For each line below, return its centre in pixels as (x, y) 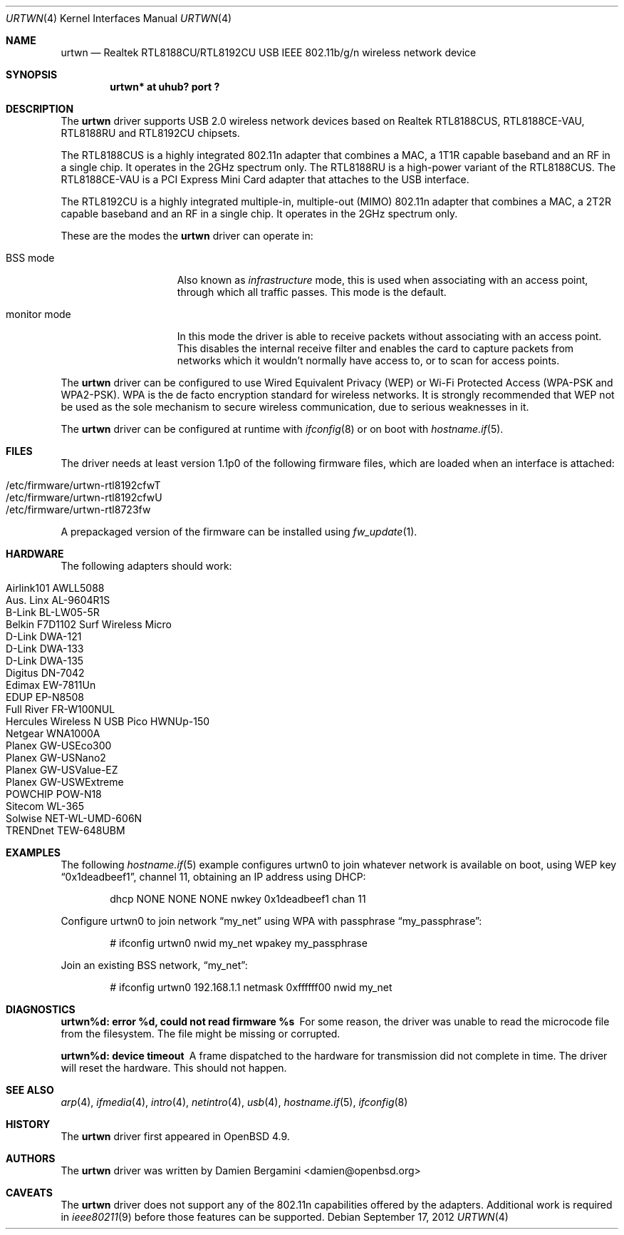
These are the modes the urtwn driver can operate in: (187, 236)
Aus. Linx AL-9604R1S (58, 600)
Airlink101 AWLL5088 (55, 588)
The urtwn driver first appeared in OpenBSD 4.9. (175, 1136)
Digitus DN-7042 (45, 673)
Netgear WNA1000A (53, 733)
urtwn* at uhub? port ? (165, 87)
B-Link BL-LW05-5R (53, 612)
